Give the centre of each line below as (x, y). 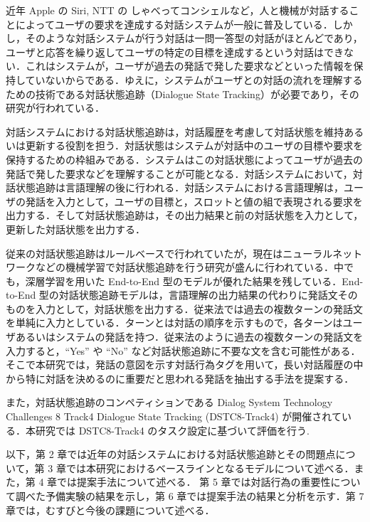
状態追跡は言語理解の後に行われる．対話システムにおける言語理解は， (179, 187)
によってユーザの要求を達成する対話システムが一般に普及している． (174, 24)
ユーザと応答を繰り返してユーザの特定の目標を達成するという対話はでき (175, 52)
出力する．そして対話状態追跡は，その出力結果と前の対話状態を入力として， (185, 215)
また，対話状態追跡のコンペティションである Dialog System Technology (169, 402)
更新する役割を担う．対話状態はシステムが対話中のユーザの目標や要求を (194, 145)
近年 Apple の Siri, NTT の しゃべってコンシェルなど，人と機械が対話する (178, 10)
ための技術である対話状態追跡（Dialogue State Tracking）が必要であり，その (183, 94)
